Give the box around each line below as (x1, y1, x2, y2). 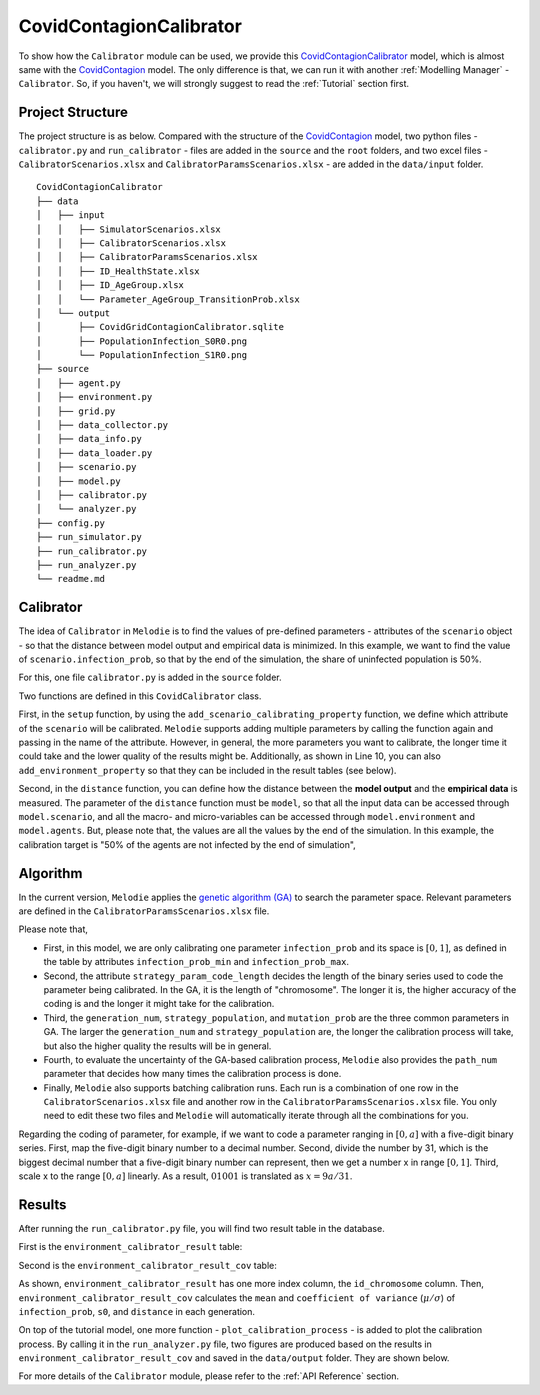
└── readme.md (36, 573, 105, 585)
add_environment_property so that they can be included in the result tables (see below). (18, 764, 397, 776)
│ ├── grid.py (36, 405, 116, 417)
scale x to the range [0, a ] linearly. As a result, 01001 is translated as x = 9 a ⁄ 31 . (18, 1170, 353, 1182)
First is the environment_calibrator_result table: (18, 1241, 243, 1253)
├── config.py (36, 517, 105, 529)
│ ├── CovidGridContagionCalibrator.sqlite (36, 321, 285, 333)
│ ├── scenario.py (36, 461, 137, 473)
